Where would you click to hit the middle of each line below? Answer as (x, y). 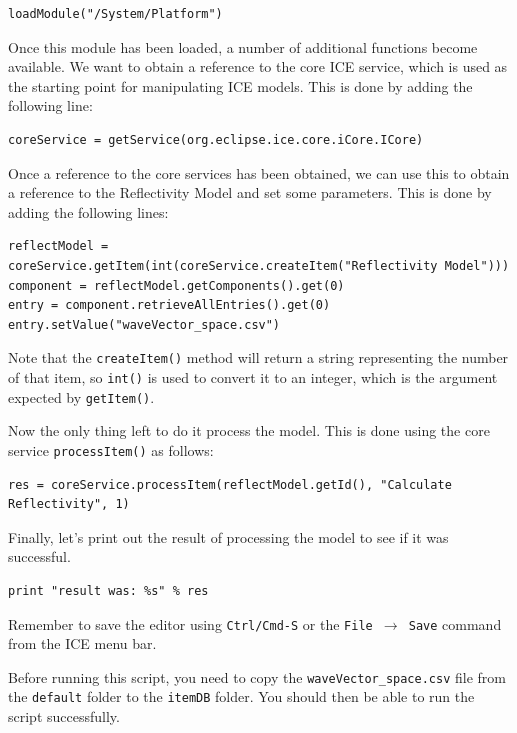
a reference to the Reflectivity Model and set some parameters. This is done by (250, 192)
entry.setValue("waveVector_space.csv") (144, 324)
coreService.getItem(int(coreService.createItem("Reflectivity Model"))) (259, 265)
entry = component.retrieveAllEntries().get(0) (169, 305)
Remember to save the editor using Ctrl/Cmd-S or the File (190, 623)
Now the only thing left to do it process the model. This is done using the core (249, 430)
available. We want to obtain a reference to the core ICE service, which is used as (258, 66)
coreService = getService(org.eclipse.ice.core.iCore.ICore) (216, 139)
